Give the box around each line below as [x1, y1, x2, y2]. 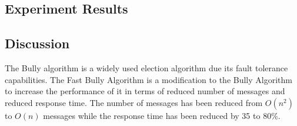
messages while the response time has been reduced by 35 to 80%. [43, 109, 281, 121]
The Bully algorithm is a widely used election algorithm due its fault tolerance [5, 61, 288, 74]
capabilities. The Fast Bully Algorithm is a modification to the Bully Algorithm [5, 73, 292, 85]
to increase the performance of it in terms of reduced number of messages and [5, 85, 285, 97]
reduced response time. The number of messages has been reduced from [5, 96, 263, 108]
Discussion [5, 34, 70, 52]
